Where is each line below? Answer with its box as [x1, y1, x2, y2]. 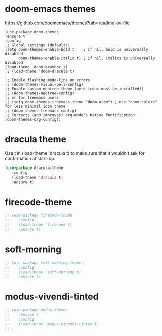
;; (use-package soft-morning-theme [5, 260, 81, 265]
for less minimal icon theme [5, 104, 66, 109]
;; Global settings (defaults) [5, 42, 70, 48]
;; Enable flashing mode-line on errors [5, 77, 91, 83]
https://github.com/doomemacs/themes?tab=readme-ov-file [5, 20, 130, 26]
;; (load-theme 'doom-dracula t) [5, 69, 75, 74]
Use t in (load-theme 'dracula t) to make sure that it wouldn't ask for [5, 150, 145, 156]
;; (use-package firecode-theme [5, 213, 72, 218]
